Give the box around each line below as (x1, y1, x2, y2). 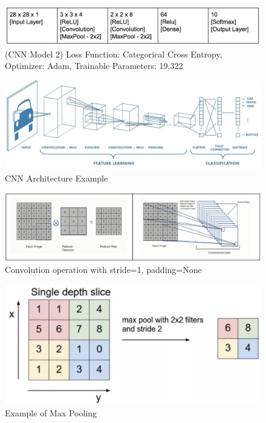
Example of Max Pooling (5, 407, 97, 419)
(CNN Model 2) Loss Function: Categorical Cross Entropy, (5, 47, 222, 60)
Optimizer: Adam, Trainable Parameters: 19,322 (5, 59, 183, 72)
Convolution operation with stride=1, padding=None (5, 263, 202, 276)
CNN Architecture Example (5, 171, 108, 184)
